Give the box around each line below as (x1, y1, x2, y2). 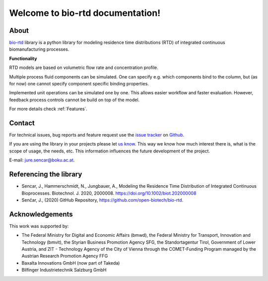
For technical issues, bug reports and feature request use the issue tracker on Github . (9, 132, 185, 138)
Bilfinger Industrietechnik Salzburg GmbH (21, 267, 107, 273)
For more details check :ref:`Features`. (9, 106, 88, 112)
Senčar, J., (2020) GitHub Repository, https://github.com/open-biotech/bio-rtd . (21, 197, 184, 203)
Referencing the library (9, 170, 82, 179)
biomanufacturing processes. (9, 46, 69, 52)
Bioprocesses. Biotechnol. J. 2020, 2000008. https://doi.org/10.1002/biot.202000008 (21, 190, 197, 196)
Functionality (9, 55, 37, 62)
